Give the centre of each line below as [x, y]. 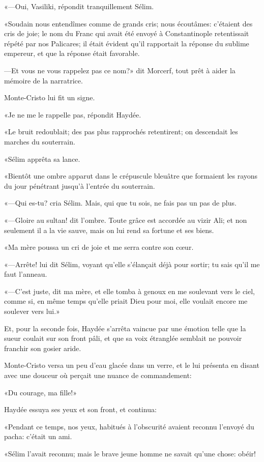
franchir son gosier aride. [43, 348]
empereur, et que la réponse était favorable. [72, 53]
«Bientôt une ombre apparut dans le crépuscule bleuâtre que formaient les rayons [131, 176]
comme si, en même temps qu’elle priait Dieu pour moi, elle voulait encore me [126, 301]
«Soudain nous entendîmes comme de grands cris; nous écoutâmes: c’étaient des [128, 23]
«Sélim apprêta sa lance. [42, 158]
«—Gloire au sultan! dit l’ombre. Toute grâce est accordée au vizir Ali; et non [126, 220]
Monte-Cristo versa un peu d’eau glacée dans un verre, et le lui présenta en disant [132, 365]
